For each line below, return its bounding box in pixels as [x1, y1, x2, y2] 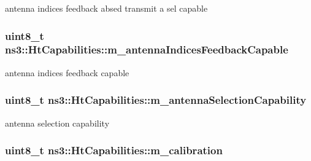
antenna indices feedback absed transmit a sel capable [5, 2, 208, 14]
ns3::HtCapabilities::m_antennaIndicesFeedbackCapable [5, 42, 288, 57]
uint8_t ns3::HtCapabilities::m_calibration [5, 143, 223, 158]
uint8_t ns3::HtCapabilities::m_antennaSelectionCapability [5, 92, 307, 108]
